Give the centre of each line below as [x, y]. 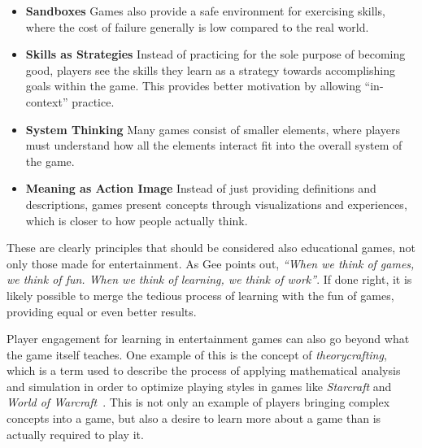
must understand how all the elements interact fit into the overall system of [214, 145]
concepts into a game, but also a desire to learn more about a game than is [194, 418]
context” [47, 101]
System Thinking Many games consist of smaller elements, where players [213, 129]
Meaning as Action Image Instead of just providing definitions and [201, 188]
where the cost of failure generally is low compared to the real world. [197, 26]
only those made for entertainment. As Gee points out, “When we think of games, [211, 263]
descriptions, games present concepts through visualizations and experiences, [216, 204]
